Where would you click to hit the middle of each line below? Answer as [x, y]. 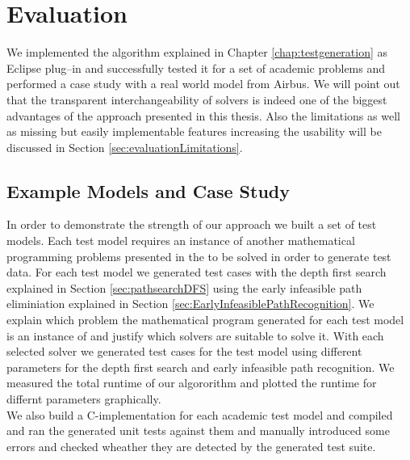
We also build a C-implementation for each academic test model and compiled [200, 414]
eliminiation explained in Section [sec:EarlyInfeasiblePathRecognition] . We [190, 304]
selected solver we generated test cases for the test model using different [184, 351]
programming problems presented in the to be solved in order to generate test [199, 256]
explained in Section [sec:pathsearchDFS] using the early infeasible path [184, 287]
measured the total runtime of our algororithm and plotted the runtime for [192, 383]
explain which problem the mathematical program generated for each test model [205, 320]
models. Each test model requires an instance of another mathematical [181, 241]
